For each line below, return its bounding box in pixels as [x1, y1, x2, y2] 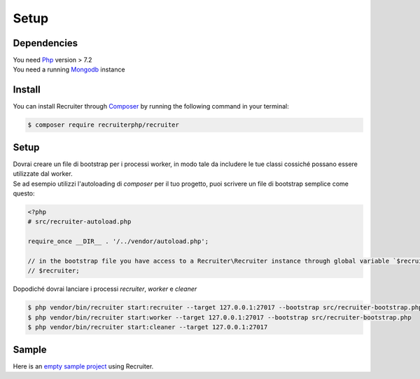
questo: [13, 189, 35, 198]
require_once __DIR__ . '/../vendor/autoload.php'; [27, 237, 209, 245]
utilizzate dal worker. [13, 170, 73, 178]
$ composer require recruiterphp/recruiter [27, 121, 180, 129]
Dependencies [13, 37, 78, 49]
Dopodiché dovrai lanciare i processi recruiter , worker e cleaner [13, 284, 197, 294]
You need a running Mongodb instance [13, 65, 125, 74]
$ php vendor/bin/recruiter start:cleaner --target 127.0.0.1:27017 [27, 323, 268, 331]
